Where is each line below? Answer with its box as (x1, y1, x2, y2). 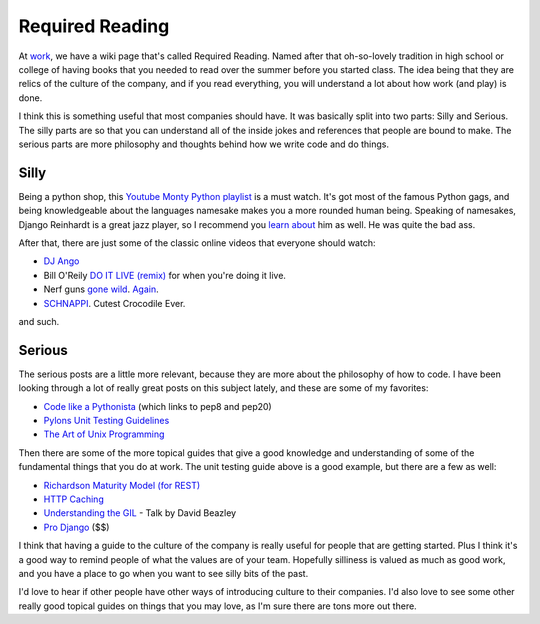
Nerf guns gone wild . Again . (43, 283, 159, 295)
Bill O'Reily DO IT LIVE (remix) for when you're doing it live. (43, 269, 287, 281)
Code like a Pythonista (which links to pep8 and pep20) (43, 400, 272, 412)
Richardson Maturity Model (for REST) (43, 479, 201, 491)
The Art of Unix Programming (43, 428, 165, 440)
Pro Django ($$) (43, 521, 110, 533)
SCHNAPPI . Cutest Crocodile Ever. (43, 297, 186, 309)
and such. (18, 315, 60, 327)
